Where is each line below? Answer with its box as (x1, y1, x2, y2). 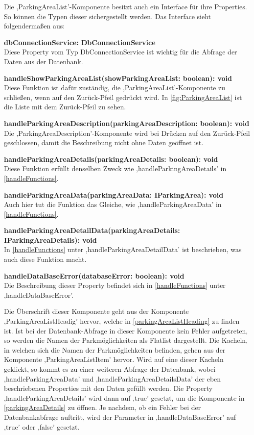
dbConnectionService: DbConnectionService (4, 37, 156, 47)
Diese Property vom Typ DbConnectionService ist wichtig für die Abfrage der (4, 47, 237, 57)
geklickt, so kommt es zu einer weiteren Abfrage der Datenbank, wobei (4, 364, 216, 374)
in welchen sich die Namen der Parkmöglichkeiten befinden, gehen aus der (4, 344, 226, 355)
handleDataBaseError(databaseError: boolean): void (4, 270, 185, 281)
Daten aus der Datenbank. (4, 56, 83, 66)
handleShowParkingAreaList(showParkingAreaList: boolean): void (4, 73, 232, 83)
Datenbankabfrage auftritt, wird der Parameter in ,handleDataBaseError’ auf (4, 411, 236, 422)
